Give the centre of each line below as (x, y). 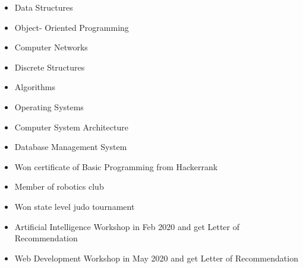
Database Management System (71, 147)
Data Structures (44, 7)
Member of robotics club (59, 186)
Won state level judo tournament (75, 206)
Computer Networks (51, 47)
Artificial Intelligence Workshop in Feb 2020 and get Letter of (127, 226)
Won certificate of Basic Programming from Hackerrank (116, 166)
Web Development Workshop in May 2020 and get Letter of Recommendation (156, 258)
